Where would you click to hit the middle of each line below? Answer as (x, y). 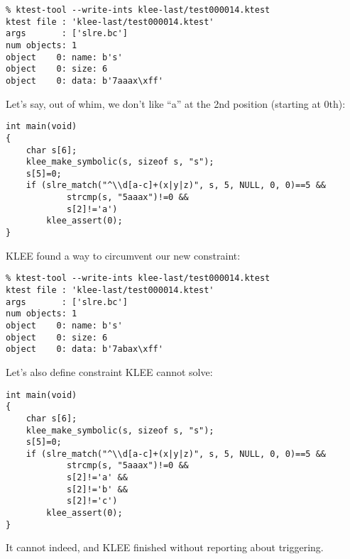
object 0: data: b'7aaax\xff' (84, 81)
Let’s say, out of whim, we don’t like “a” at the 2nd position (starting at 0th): (176, 103)
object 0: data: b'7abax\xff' (84, 349)
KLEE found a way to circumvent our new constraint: (123, 255)
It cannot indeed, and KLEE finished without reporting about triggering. (165, 547)
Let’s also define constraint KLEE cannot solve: (109, 371)
